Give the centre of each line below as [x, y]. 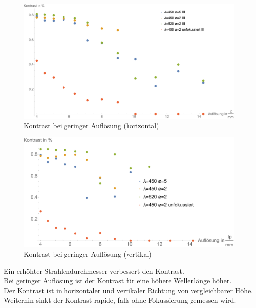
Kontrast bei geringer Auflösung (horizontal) [92, 125]
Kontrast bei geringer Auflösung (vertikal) [88, 254]
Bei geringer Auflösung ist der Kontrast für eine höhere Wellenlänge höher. [118, 280]
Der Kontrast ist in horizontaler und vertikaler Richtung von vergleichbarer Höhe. [128, 290]
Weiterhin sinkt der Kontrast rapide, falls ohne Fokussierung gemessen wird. [120, 300]
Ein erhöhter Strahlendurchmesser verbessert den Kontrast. [94, 271]
